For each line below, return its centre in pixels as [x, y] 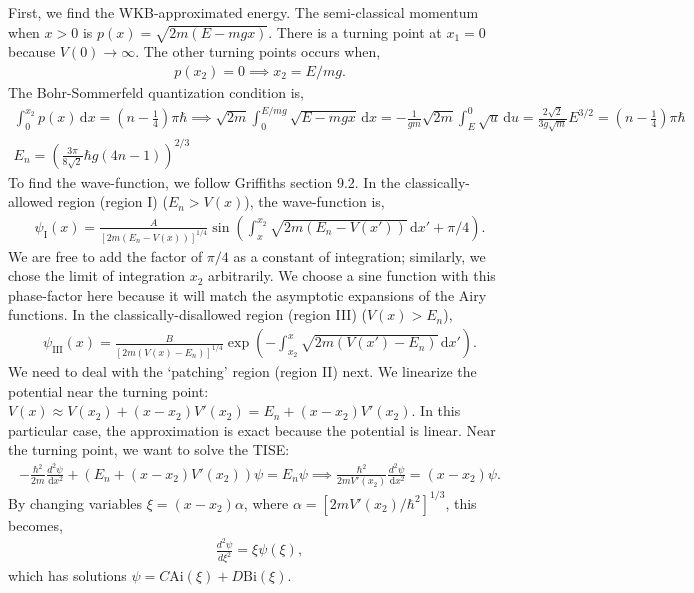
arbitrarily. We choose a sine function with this [352, 275]
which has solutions [67, 575]
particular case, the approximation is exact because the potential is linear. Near [252, 429]
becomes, [35, 524]
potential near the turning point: [108, 390]
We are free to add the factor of [105, 255]
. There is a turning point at [355, 31]
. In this [436, 410]
